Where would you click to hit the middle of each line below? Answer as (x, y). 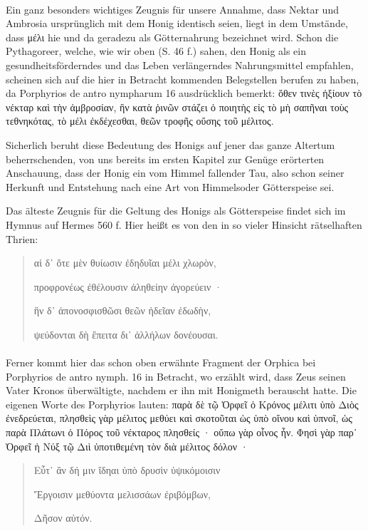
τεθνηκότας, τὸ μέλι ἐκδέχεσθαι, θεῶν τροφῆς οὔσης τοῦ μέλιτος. (140, 121)
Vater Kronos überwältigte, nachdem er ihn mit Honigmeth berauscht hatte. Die (181, 390)
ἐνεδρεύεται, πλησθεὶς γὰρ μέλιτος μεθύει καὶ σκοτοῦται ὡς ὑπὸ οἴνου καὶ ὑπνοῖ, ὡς (179, 418)
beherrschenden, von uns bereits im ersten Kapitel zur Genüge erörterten (165, 159)
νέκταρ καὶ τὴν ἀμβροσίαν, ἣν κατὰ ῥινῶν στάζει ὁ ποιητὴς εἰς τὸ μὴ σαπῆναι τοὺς (177, 107)
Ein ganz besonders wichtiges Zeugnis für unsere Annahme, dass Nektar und (172, 9)
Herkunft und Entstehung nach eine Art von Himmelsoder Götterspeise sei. (170, 186)
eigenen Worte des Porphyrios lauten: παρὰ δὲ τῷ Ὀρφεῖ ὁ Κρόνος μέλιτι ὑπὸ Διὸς (182, 404)
